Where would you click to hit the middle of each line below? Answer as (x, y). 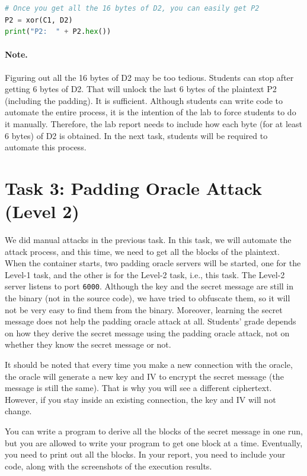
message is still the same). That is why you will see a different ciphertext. (138, 388)
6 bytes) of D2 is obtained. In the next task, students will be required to (136, 135)
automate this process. (46, 147)
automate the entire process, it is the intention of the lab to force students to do (151, 112)
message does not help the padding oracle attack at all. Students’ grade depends (151, 321)
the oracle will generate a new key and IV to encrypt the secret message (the (144, 376)
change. (18, 411)
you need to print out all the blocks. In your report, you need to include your (145, 454)
